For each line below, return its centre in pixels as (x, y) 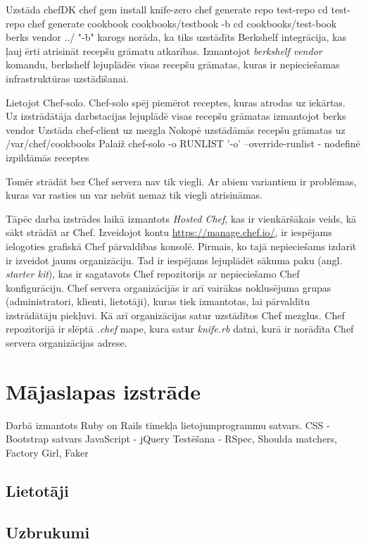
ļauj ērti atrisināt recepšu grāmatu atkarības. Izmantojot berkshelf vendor (164, 50)
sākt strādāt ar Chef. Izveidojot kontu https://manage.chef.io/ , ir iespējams (169, 232)
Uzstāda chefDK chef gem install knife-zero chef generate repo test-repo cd (167, 9)
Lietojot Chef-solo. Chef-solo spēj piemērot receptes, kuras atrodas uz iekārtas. (176, 102)
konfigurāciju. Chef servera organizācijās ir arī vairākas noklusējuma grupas (169, 287)
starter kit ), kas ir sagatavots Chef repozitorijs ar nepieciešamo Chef (153, 274)
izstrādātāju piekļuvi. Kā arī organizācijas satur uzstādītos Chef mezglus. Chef (175, 315)
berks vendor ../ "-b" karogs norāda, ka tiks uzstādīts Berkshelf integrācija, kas (176, 37)
